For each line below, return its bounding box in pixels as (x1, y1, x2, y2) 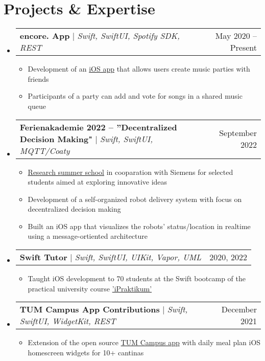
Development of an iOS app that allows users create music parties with (28, 63, 250, 74)
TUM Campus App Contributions (19, 303, 160, 315)
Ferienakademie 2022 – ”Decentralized (19, 121, 177, 133)
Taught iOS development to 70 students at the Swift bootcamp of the (28, 273, 246, 284)
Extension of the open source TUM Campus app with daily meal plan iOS (28, 337, 261, 348)
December (221, 303, 257, 315)
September (219, 127, 257, 139)
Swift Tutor (19, 251, 67, 263)
